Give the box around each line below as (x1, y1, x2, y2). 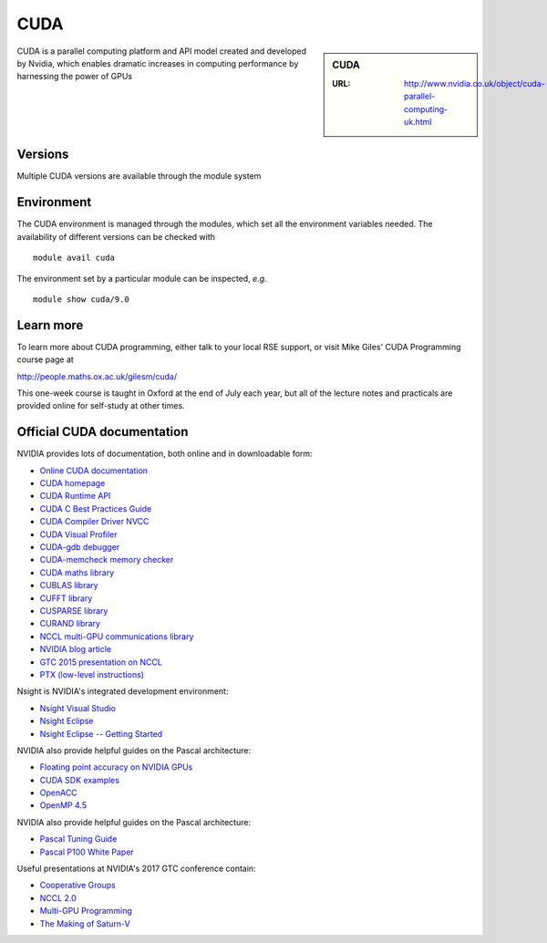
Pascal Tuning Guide (39, 834, 118, 845)
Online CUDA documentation (39, 465, 149, 476)
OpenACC (39, 787, 77, 798)
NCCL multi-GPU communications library (39, 630, 194, 642)
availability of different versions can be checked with (16, 231, 216, 242)
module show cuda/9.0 (33, 294, 129, 305)
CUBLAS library (39, 580, 99, 591)
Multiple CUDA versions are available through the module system (16, 171, 262, 181)
